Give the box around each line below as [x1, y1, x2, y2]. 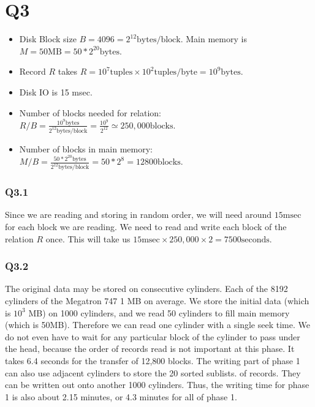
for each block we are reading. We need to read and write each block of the [5, 220, 287, 233]
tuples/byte [154, 68, 197, 77]
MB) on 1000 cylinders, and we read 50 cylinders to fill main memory [28, 306, 290, 319]
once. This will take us [45, 232, 131, 245]
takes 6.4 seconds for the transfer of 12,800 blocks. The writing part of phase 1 [5, 354, 300, 367]
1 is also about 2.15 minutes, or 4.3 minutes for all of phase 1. [5, 390, 237, 403]
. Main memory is [180, 32, 247, 45]
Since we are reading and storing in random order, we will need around [5, 208, 272, 221]
